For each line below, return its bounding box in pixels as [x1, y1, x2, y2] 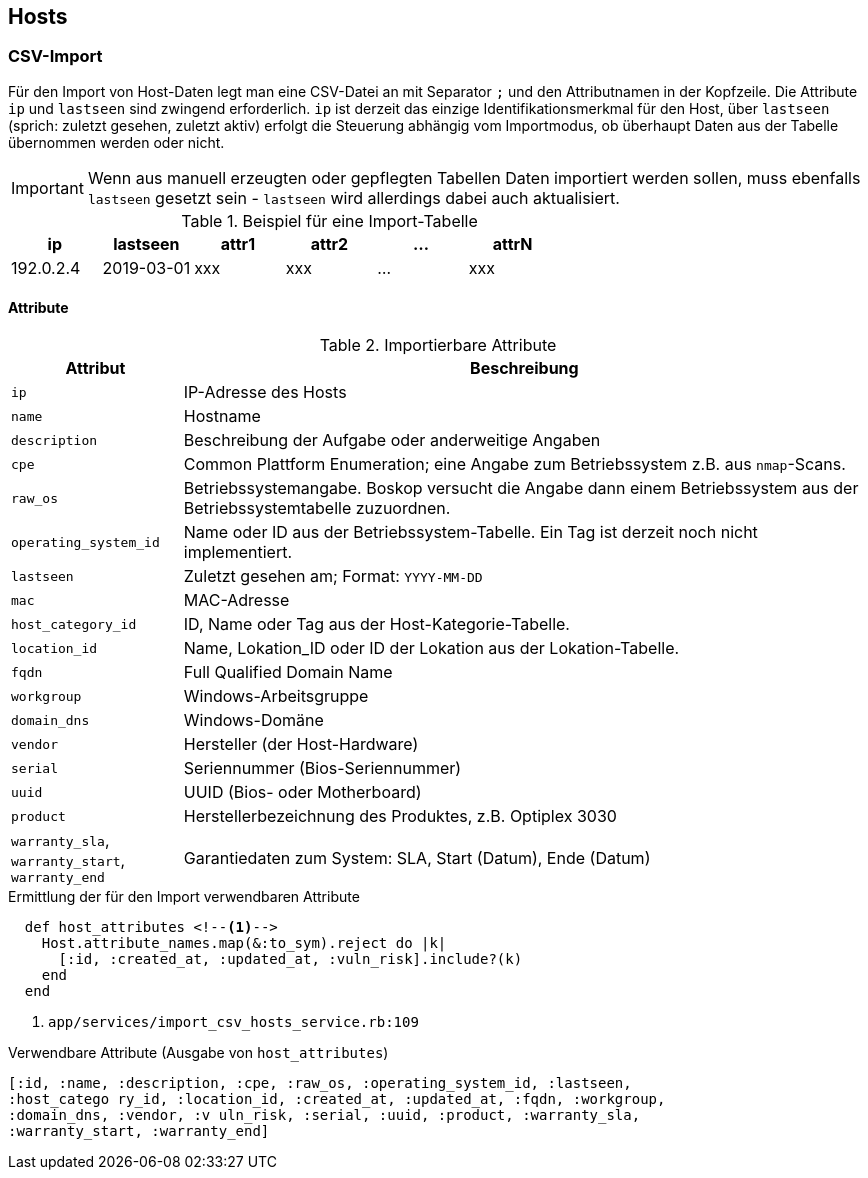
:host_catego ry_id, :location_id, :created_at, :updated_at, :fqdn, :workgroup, [8, 1091, 666, 1108]
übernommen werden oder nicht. [8, 133, 225, 151]
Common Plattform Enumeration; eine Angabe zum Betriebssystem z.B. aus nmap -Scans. [183, 454, 846, 475]
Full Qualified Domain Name [183, 662, 393, 683]
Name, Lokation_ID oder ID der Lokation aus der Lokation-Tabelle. [183, 638, 680, 659]
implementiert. [183, 542, 293, 563]
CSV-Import [8, 46, 103, 67]
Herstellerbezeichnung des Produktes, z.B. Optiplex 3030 [183, 806, 617, 827]
